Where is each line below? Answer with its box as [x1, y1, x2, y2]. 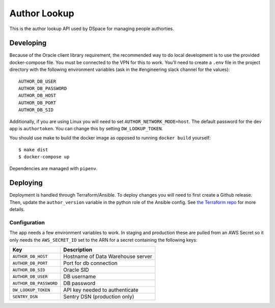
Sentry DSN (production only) [63, 293, 134, 300]
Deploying [9, 179, 43, 187]
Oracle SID [63, 266, 89, 273]
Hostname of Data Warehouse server [63, 253, 152, 260]
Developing [9, 39, 47, 48]
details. [9, 206, 25, 212]
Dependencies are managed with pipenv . [9, 165, 98, 171]
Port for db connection [63, 259, 118, 267]
